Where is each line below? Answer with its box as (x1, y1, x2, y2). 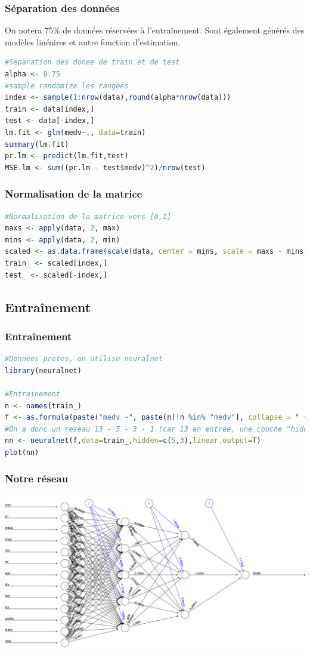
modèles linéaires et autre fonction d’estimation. (5, 35, 181, 48)
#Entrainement (5, 389, 61, 398)
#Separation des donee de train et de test (5, 58, 180, 67)
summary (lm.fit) (5, 140, 69, 149)
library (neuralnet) (5, 366, 82, 375)
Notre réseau (5, 471, 69, 486)
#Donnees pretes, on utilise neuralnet (5, 355, 163, 364)
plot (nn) (5, 448, 39, 457)
